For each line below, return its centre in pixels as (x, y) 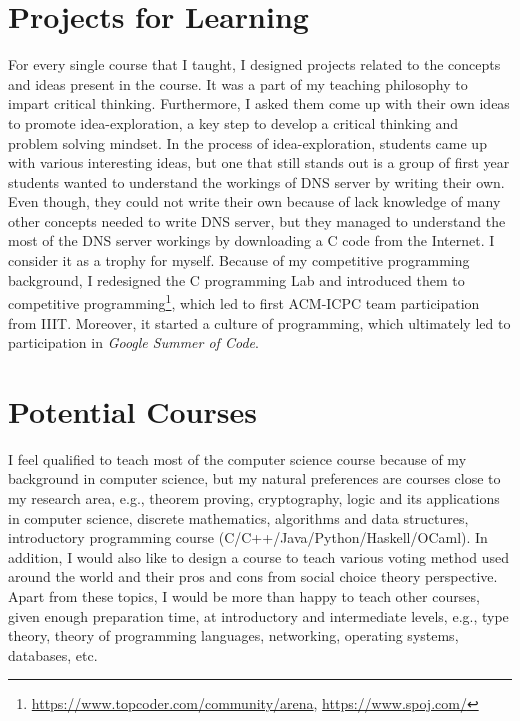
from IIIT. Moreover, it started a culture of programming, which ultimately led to (259, 322)
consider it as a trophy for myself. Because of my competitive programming (239, 260)
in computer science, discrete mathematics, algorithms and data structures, (238, 517)
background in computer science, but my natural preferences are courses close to (254, 478)
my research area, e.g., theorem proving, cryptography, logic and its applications (254, 498)
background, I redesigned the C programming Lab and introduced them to (236, 279)
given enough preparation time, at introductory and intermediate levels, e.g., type (258, 615)
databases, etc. (53, 654)
